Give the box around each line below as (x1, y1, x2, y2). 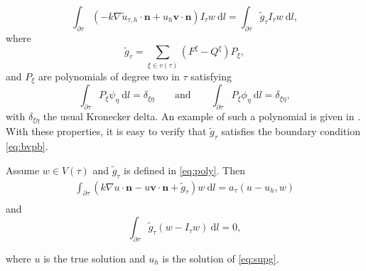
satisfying (190, 68, 232, 83)
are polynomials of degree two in (38, 68, 180, 83)
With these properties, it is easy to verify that (6, 124, 207, 139)
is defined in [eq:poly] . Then (124, 162, 245, 177)
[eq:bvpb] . (6, 139, 48, 154)
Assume (6, 162, 40, 177)
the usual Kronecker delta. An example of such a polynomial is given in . (43, 108, 361, 123)
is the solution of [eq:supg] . (162, 250, 279, 265)
